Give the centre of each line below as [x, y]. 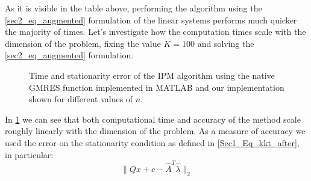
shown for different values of [81, 99]
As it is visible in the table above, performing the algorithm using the [134, 8]
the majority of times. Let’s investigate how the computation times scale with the [155, 32]
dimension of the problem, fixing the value [83, 43]
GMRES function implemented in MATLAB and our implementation [157, 87]
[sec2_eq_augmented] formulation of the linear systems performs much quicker [151, 20]
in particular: [29, 154]
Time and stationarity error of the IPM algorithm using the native [152, 75]
